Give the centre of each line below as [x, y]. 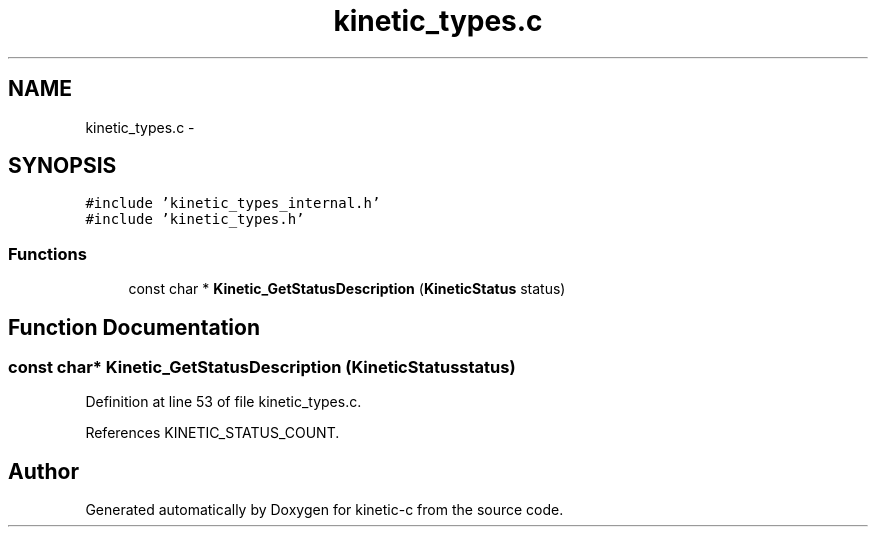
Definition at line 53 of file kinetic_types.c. [223, 402]
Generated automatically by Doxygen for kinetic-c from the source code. [324, 510]
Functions [47, 253]
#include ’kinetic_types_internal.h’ [233, 203]
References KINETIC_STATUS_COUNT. [212, 433]
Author [43, 471]
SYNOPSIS [62, 166]
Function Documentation [134, 327]
